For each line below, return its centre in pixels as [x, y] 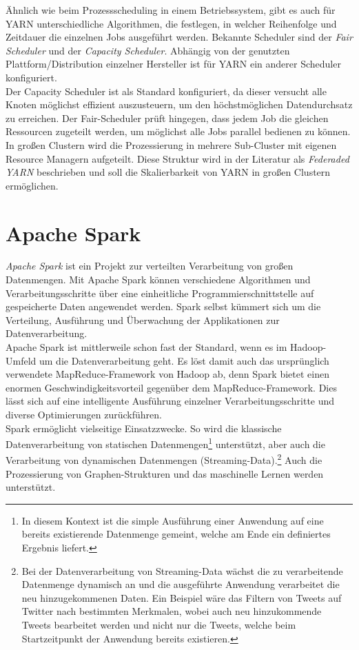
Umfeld [21, 360]
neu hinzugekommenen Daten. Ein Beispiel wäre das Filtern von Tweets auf [182, 597]
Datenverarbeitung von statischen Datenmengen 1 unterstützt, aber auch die [165, 443]
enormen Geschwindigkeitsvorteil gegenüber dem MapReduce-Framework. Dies [171, 387]
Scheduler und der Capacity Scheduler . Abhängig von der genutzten [148, 50]
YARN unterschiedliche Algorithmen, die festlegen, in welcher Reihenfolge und [171, 23]
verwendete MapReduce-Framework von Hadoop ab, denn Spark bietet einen [167, 374]
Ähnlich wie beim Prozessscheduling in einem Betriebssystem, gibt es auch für [171, 10]
